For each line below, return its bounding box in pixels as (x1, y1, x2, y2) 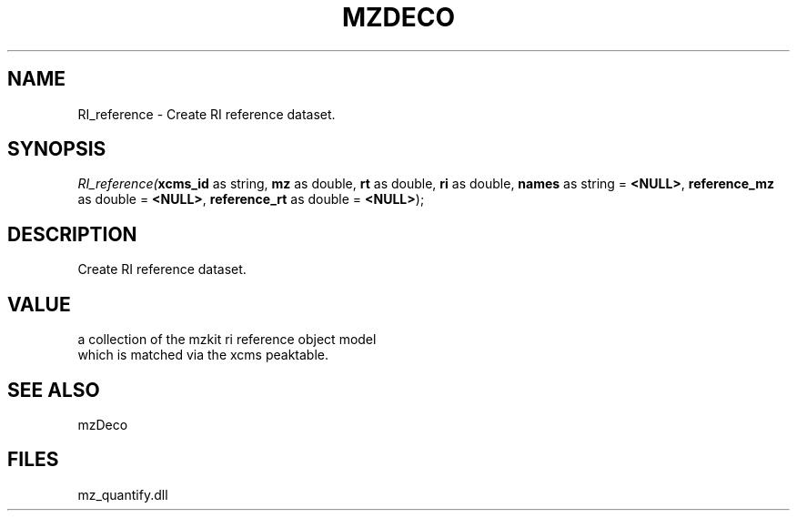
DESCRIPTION (7, 222, 137, 246)
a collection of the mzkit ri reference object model (77, 331, 377, 348)
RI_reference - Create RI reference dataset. (77, 106, 336, 122)
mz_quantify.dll (77, 486, 168, 503)
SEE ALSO (7, 378, 100, 401)
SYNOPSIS (7, 137, 106, 161)
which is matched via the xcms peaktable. (77, 347, 328, 363)
